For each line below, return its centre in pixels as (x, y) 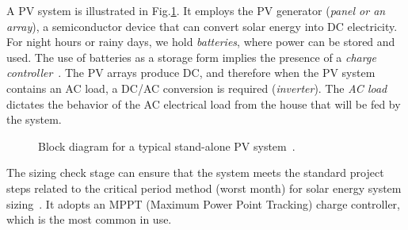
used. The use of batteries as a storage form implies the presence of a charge (191, 57)
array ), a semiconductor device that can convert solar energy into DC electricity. (202, 26)
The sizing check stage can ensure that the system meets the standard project (195, 172)
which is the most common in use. (89, 219)
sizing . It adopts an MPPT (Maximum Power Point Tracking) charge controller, (203, 203)
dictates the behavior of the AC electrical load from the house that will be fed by (204, 103)
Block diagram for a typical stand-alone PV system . (167, 146)
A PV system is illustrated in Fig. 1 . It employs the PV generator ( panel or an (196, 10)
